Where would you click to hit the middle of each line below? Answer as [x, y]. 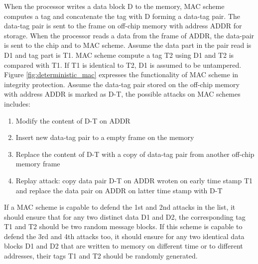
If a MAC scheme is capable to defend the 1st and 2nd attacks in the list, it [120, 207]
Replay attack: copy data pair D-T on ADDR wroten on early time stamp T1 [134, 180]
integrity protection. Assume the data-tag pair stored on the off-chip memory [122, 84]
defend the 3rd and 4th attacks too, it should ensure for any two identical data [124, 236]
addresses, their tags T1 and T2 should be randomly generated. [101, 256]
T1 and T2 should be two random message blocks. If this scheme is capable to [123, 226]
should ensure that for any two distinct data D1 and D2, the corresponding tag [125, 216]
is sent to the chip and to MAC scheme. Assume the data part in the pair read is [128, 45]
